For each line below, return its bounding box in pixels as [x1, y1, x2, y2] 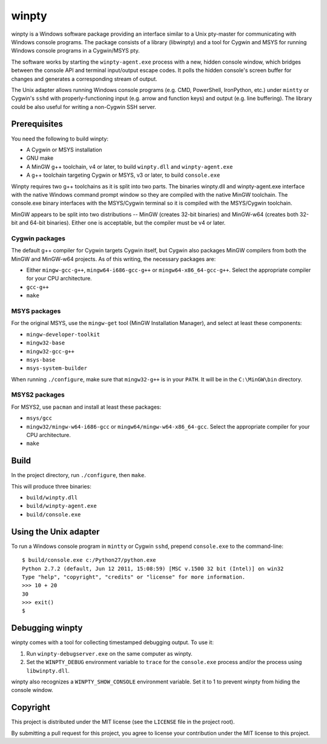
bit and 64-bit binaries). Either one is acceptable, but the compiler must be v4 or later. [11, 219, 226, 226]
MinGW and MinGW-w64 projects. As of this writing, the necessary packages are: [11, 255, 216, 263]
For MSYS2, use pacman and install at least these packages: [11, 403, 162, 410]
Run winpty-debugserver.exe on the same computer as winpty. [26, 650, 193, 657]
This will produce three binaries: [11, 482, 92, 490]
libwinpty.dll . [26, 667, 70, 674]
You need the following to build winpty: [11, 135, 109, 142]
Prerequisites [11, 119, 63, 130]
